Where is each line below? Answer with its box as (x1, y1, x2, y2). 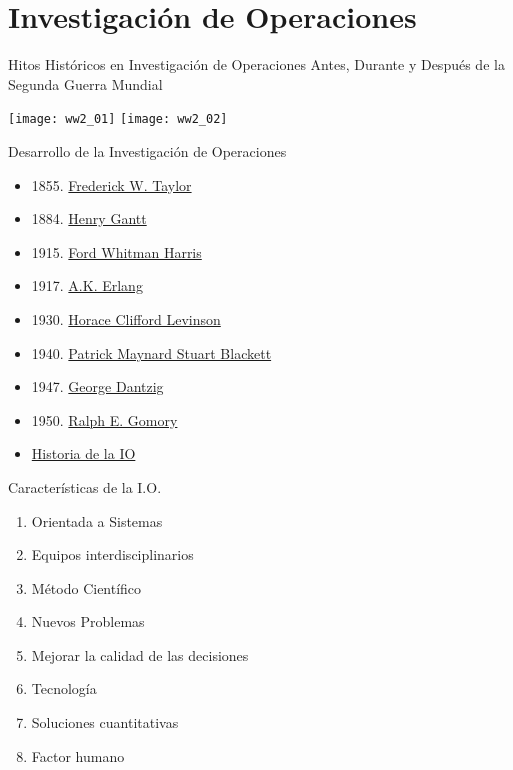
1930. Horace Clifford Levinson (31, 308, 221, 329)
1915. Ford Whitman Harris (31, 241, 202, 262)
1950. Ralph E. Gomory (31, 409, 178, 430)
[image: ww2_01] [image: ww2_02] (8, 112, 228, 127)
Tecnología (31, 678, 97, 699)
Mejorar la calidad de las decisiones (31, 644, 249, 665)
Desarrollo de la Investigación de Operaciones (8, 140, 287, 161)
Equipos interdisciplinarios (31, 544, 194, 565)
